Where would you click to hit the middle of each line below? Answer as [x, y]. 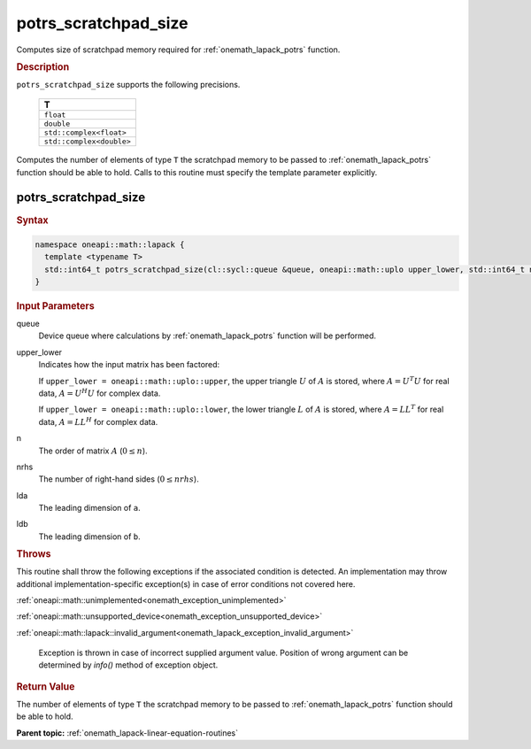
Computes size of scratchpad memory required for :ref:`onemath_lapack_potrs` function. [178, 50]
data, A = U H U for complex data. [100, 393]
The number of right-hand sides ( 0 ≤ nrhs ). [119, 479]
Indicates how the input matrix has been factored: [129, 365]
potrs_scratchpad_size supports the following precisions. [128, 84]
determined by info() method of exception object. [128, 665]
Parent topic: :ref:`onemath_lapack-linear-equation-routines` [127, 733]
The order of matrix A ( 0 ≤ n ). [93, 451]
